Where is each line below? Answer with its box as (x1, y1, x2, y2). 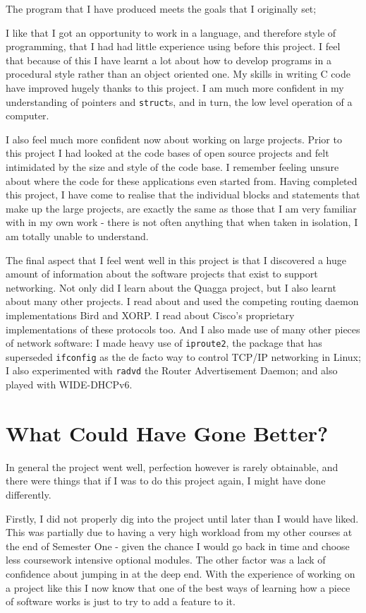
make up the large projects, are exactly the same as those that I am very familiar (6, 201, 357, 215)
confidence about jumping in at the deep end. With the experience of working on (6, 566, 355, 581)
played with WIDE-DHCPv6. (6, 377, 133, 392)
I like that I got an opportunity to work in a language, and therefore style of (6, 25, 336, 40)
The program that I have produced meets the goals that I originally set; (6, 1, 317, 16)
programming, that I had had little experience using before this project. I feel (6, 39, 341, 54)
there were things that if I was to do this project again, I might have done (6, 473, 326, 488)
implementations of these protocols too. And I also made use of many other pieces (6, 321, 360, 336)
